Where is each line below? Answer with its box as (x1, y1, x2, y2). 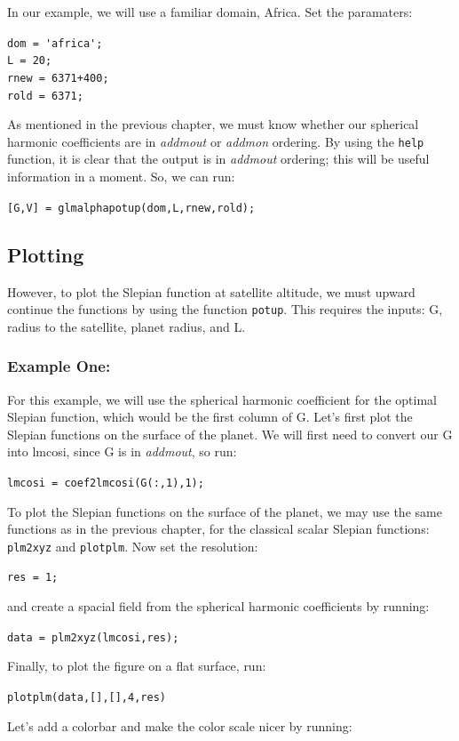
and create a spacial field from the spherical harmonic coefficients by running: (7, 597, 430, 616)
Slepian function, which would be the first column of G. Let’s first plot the (7, 407, 413, 426)
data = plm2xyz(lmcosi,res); (7, 631, 179, 644)
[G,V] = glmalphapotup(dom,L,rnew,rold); (7, 201, 256, 214)
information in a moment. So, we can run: (7, 167, 235, 186)
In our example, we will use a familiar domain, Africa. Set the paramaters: (7, 3, 413, 20)
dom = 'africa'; (7, 36, 103, 50)
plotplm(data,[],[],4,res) (7, 690, 166, 704)
